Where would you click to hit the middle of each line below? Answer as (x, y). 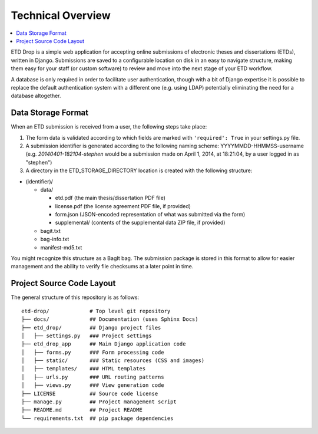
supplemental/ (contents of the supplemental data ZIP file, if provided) (140, 223)
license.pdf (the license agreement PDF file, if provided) (123, 206)
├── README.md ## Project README (82, 410)
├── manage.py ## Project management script (99, 402)
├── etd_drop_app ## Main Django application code (104, 344)
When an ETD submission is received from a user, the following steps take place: (109, 127)
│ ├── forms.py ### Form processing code (93, 352)
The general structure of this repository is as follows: (75, 297)
